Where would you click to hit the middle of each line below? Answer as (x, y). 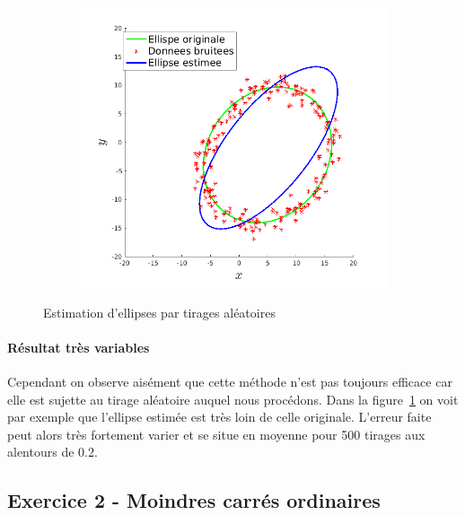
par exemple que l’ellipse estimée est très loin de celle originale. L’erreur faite (219, 417)
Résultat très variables (79, 347)
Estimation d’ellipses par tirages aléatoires (159, 312)
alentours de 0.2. (53, 452)
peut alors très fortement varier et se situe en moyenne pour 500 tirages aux (216, 434)
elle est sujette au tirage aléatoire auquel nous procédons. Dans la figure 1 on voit (233, 399)
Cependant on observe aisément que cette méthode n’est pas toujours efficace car (230, 382)
